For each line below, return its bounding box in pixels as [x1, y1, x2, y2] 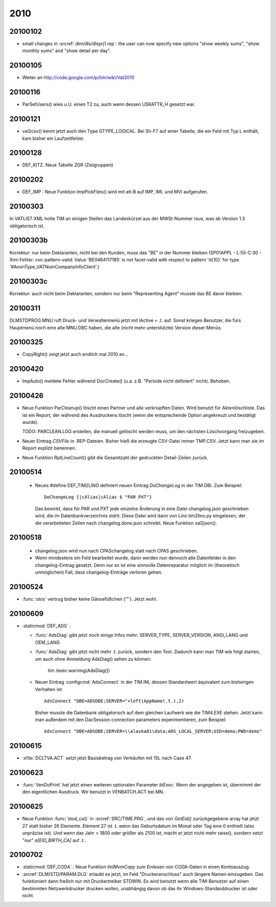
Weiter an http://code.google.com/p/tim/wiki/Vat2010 [22, 75, 135, 81]
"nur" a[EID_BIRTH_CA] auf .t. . [22, 837, 86, 843]
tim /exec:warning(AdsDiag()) [48, 667, 110, 674]
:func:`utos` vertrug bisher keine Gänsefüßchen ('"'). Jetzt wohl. [22, 596, 157, 602]
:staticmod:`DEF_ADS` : [22, 623, 71, 629]
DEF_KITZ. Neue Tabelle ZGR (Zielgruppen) [22, 162, 113, 168]
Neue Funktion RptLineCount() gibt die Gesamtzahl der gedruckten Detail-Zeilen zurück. [22, 455, 209, 461]
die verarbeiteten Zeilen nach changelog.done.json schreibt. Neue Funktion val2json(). [35, 520, 217, 526]
